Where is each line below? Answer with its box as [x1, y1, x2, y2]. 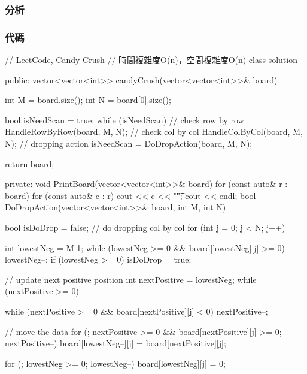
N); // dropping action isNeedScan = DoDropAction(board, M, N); [5, 137, 253, 150]
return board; [5, 157, 54, 170]
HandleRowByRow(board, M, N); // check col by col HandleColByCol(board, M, [5, 125, 303, 138]
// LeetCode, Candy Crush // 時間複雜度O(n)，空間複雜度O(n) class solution [5, 53, 297, 66]
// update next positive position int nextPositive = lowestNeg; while [5, 273, 257, 285]
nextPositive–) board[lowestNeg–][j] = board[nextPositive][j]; [5, 337, 226, 349]
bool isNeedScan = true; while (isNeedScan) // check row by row [5, 113, 244, 126]
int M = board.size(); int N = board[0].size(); [5, 93, 171, 106]
